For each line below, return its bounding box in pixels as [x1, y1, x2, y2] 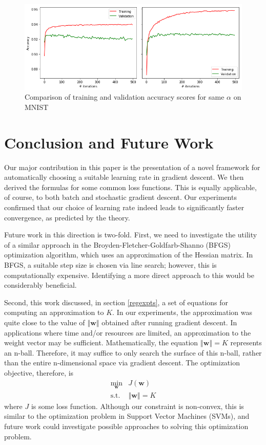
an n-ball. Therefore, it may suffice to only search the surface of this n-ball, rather [4, 347, 262, 358]
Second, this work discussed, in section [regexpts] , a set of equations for [4, 296, 229, 307]
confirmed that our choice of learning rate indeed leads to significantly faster [4, 202, 244, 213]
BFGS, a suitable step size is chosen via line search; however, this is [4, 259, 217, 270]
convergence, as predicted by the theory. [4, 212, 130, 222]
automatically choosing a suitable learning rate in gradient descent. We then [4, 172, 244, 182]
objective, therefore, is [4, 367, 74, 378]
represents [230, 337, 262, 348]
